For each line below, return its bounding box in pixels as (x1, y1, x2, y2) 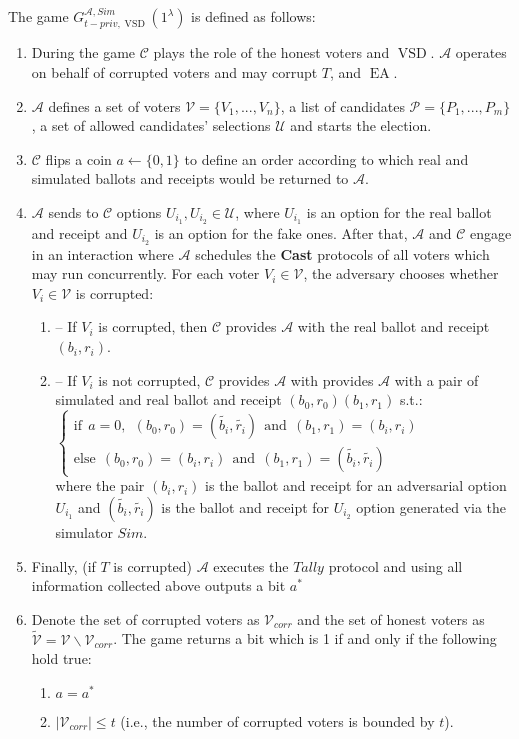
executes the (213, 555, 289, 576)
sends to (48, 201, 99, 222)
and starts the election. (290, 115, 432, 136)
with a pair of (394, 369, 479, 390)
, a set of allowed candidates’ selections (31, 115, 271, 136)
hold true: (31, 648, 92, 669)
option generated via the (356, 497, 506, 518)
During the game (31, 42, 136, 63)
